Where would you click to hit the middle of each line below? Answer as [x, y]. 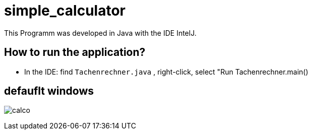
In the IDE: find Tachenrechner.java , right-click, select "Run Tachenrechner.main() [166, 72]
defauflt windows [49, 91]
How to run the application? [75, 52]
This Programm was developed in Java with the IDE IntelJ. [100, 33]
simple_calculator [65, 11]
